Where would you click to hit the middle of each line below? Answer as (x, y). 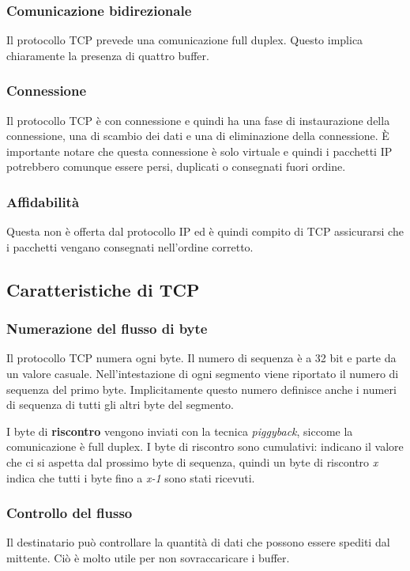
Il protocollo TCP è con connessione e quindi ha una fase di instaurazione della (198, 120)
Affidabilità (43, 201)
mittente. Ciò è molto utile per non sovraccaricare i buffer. (148, 557)
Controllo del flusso (70, 513)
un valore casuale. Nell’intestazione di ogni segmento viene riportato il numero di (203, 373)
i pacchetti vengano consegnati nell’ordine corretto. (130, 246)
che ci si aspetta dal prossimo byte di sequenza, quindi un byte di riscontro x (192, 461)
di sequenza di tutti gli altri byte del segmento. (120, 405)
